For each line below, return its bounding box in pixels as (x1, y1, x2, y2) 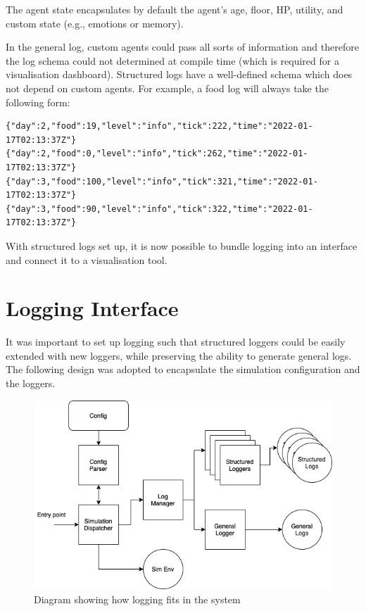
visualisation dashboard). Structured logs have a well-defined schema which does (6, 67, 353, 82)
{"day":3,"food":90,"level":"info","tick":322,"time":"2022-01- (6, 203, 313, 214)
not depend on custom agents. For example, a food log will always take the (6, 80, 329, 95)
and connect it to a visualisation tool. (6, 252, 168, 267)
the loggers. (6, 376, 56, 390)
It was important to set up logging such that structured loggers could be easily (6, 334, 346, 349)
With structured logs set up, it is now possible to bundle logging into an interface (6, 238, 358, 253)
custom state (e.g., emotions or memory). (6, 15, 184, 30)
